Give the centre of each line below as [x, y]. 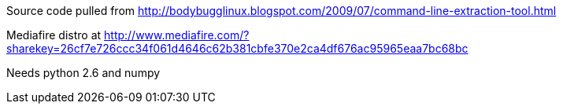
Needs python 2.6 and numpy [83, 73]
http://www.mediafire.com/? [177, 35]
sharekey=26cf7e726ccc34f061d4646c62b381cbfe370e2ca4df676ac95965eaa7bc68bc [237, 48]
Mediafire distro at [54, 35]
